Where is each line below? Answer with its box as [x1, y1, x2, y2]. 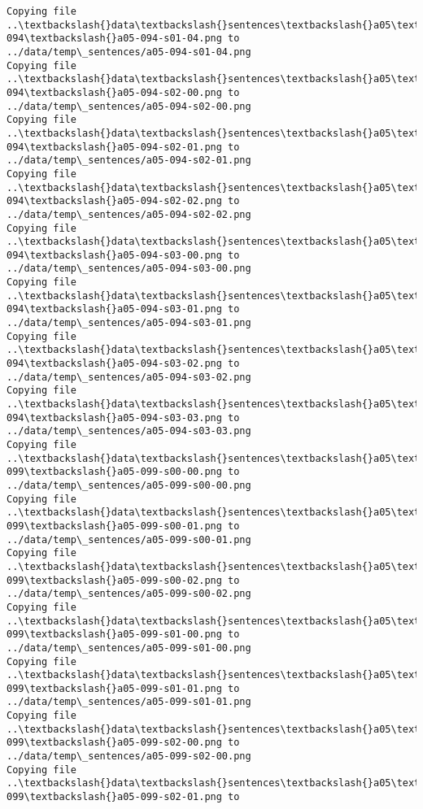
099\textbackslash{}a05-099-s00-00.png [7, 466, 222, 478]
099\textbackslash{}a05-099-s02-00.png [7, 737, 222, 749]
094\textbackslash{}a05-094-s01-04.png [7, 33, 222, 45]
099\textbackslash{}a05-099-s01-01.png [7, 682, 222, 694]
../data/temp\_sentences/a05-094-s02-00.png [7, 100, 251, 112]
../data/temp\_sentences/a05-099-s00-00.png [7, 479, 251, 491]
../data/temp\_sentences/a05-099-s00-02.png [7, 588, 251, 600]
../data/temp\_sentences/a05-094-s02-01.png [7, 154, 251, 167]
